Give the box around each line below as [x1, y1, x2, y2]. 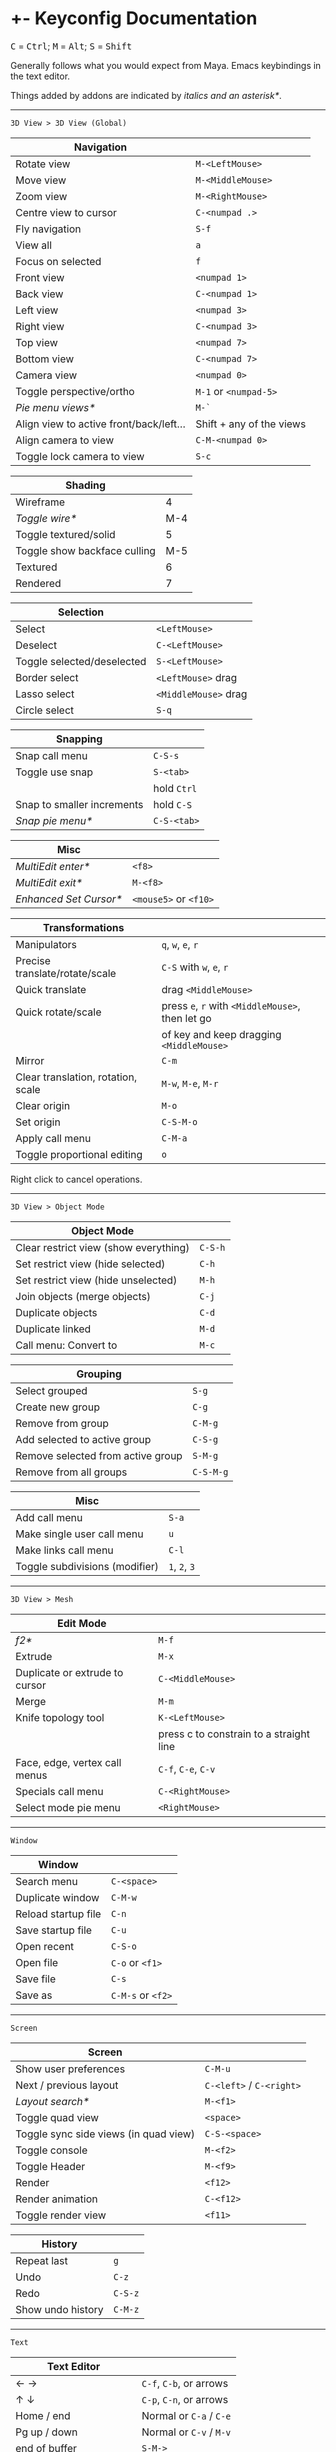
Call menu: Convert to [15, 1338, 118, 1352]
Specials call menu [15, 1784, 104, 1798]
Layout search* [15, 2094, 90, 2108]
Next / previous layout [15, 2078, 119, 2092]
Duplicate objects [15, 1305, 98, 1319]
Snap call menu [15, 748, 88, 762]
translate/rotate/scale [15, 966, 117, 980]
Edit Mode [56, 1616, 107, 1630]
